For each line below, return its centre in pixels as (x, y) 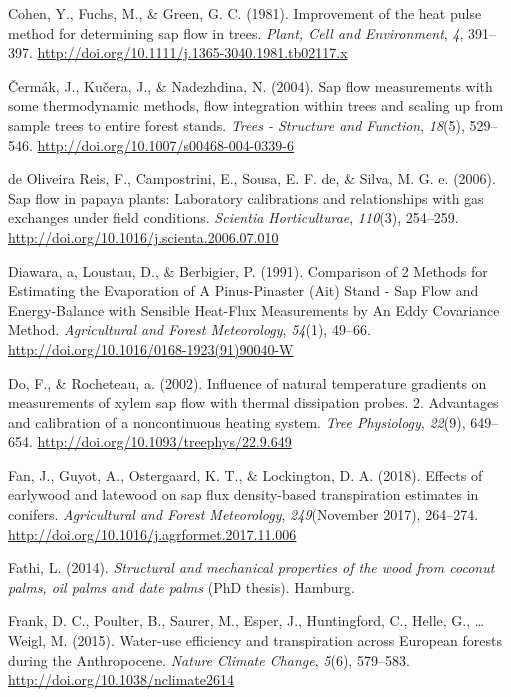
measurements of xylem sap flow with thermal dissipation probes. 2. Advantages (253, 402)
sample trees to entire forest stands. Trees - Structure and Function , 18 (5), (236, 124)
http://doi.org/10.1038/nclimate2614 (121, 679)
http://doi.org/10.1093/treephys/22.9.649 (164, 441)
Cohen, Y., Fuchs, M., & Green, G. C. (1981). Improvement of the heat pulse (245, 13)
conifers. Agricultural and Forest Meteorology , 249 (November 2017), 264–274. (243, 514)
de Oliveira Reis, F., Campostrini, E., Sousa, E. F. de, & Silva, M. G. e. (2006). (252, 178)
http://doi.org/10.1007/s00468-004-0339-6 (165, 144)
